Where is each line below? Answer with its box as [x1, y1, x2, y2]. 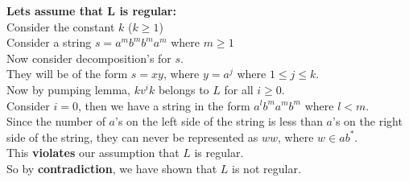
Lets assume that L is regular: [6, 2, 176, 19]
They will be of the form [6, 65, 128, 82]
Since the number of [6, 113, 105, 130]
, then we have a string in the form [77, 97, 250, 114]
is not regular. [232, 159, 301, 176]
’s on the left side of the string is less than [115, 113, 323, 130]
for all [224, 81, 254, 97]
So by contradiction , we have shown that [6, 159, 217, 176]
